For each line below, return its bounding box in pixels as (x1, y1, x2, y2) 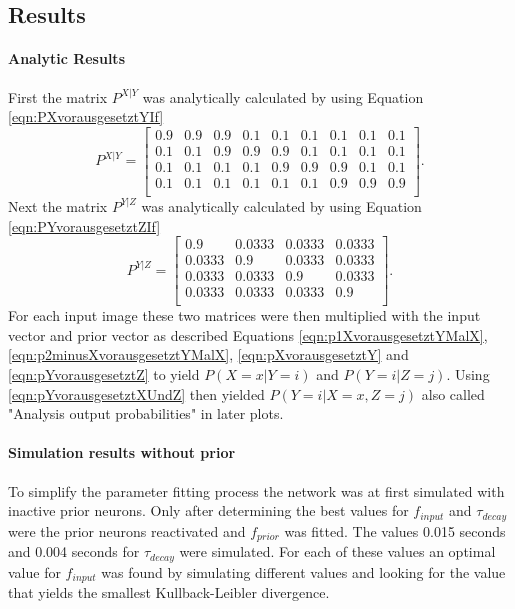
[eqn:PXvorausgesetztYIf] (8, 106, 164, 127)
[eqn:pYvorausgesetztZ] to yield (8, 364, 200, 385)
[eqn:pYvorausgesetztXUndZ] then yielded (8, 383, 265, 404)
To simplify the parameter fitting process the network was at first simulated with (8, 480, 505, 501)
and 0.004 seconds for (8, 541, 140, 562)
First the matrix (8, 86, 108, 107)
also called (421, 383, 485, 404)
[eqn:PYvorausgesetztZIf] (8, 215, 161, 236)
